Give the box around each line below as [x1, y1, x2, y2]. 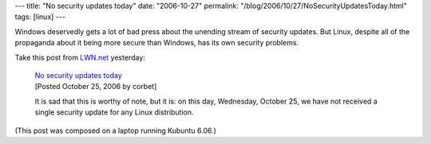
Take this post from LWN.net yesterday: [14, 53, 145, 62]
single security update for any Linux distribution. [34, 107, 195, 117]
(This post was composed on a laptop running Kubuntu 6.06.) [14, 126, 217, 135]
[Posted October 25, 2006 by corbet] [34, 82, 157, 91]
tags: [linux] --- [14, 12, 65, 21]
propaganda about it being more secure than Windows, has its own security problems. [14, 38, 299, 48]
